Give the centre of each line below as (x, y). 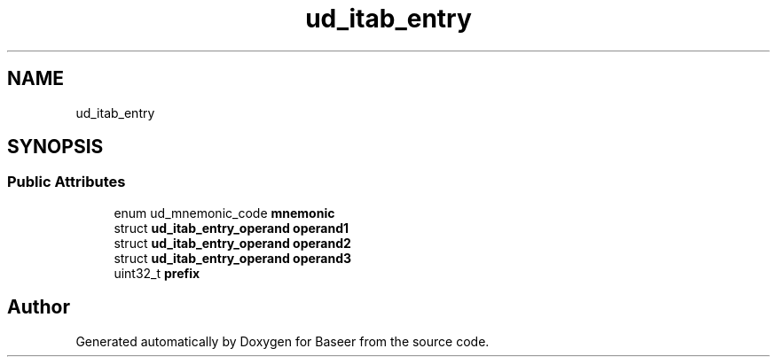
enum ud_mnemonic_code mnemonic (224, 213)
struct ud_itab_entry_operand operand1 (232, 228)
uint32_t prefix (157, 273)
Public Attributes (67, 182)
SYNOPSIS (55, 147)
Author (39, 307)
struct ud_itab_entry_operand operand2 (232, 243)
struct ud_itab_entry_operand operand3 (233, 258)
